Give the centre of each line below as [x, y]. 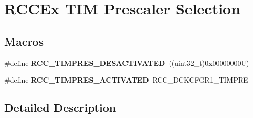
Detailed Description [60, 107]
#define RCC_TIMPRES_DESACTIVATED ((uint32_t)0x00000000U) [127, 62]
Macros [24, 41]
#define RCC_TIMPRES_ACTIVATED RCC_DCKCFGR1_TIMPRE [126, 80]
